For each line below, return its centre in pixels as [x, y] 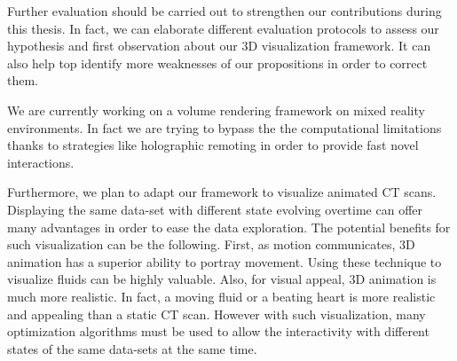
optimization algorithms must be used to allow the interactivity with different [218, 331]
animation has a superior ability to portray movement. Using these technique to [225, 261]
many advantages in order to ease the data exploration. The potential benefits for [229, 227]
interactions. [41, 162]
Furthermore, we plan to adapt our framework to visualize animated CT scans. [222, 192]
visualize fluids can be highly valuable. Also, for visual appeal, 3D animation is [222, 279]
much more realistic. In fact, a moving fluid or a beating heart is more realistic [221, 296]
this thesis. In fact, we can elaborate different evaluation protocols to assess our [223, 28]
